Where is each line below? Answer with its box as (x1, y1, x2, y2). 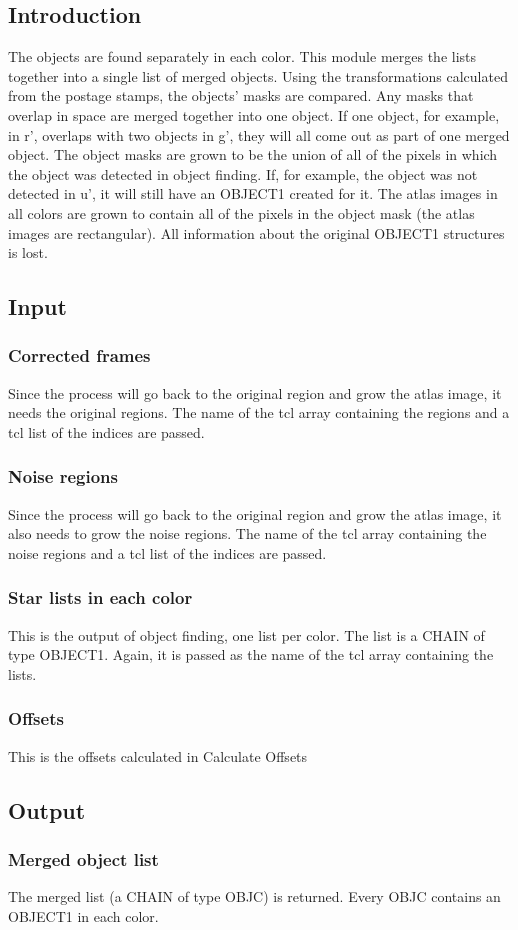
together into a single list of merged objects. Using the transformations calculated (8, 65, 508, 86)
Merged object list (8, 847, 159, 872)
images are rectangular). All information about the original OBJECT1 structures (8, 222, 505, 243)
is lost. (8, 242, 48, 263)
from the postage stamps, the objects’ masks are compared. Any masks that (8, 85, 474, 106)
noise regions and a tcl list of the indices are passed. (8, 542, 327, 563)
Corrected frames (8, 343, 151, 368)
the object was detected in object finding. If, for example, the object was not (8, 163, 478, 184)
